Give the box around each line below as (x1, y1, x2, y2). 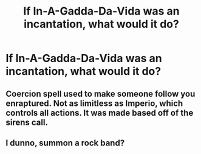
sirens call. (5, 117, 48, 127)
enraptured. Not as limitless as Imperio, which (5, 98, 183, 108)
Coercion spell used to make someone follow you (5, 88, 196, 99)
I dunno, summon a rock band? (5, 138, 125, 148)
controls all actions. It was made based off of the (5, 108, 194, 118)
